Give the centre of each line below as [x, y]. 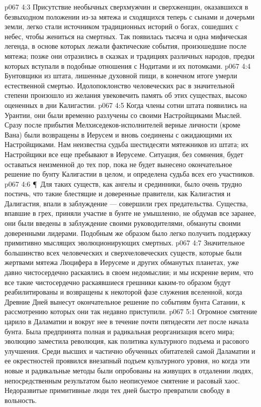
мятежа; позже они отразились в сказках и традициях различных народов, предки [129, 55]
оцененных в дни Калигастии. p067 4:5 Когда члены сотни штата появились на [126, 105]
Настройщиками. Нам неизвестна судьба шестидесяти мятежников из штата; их [126, 144]
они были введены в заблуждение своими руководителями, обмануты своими [123, 223]
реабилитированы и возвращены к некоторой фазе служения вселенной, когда [123, 292]
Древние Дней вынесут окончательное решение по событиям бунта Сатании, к [125, 301]
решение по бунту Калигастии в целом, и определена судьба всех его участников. [130, 174]
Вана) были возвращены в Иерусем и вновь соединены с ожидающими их [118, 134]
